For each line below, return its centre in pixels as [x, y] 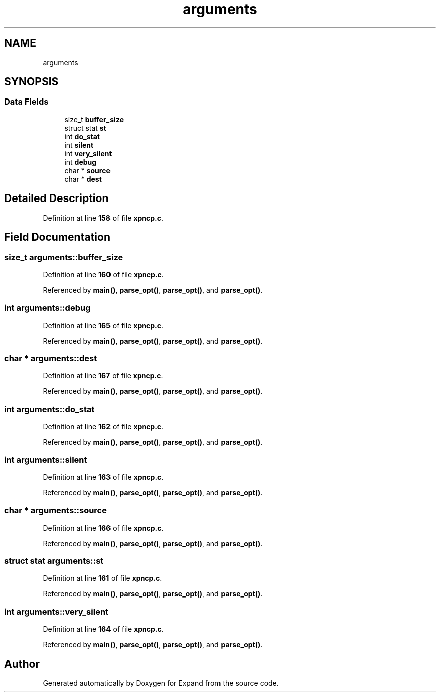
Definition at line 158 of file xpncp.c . [103, 218]
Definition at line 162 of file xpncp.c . [103, 427]
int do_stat [82, 136]
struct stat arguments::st [54, 561]
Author [22, 664]
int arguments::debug [47, 308]
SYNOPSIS [31, 82]
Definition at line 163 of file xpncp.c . [103, 477]
